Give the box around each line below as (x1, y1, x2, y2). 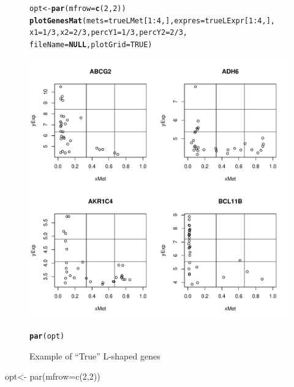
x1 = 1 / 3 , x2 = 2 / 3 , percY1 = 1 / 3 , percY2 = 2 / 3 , (29, 28, 187, 37)
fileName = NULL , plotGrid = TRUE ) (29, 40, 153, 49)
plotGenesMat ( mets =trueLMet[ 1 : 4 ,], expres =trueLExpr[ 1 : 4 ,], (29, 16, 276, 25)
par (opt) (29, 332, 65, 341)
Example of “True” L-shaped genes (29, 349, 160, 362)
